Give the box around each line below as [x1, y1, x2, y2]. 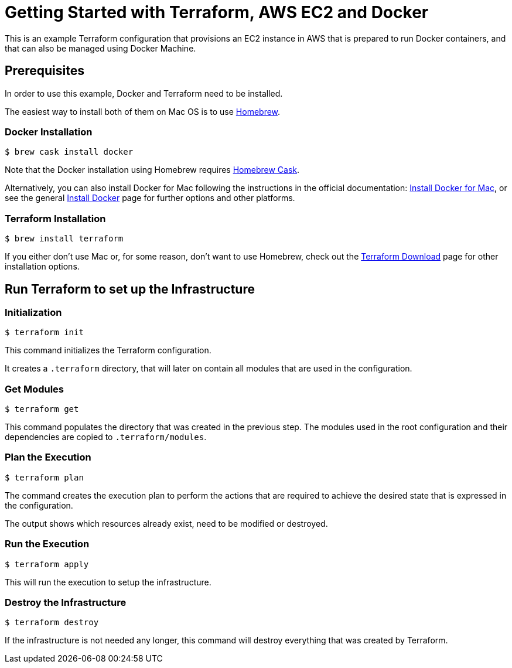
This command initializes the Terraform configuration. [5, 345, 211, 356]
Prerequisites [5, 63, 84, 79]
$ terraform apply [5, 559, 89, 569]
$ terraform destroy [5, 618, 99, 628]
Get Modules [5, 383, 64, 395]
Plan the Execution [5, 451, 91, 463]
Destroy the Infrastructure [5, 596, 127, 608]
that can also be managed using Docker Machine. [5, 43, 196, 53]
